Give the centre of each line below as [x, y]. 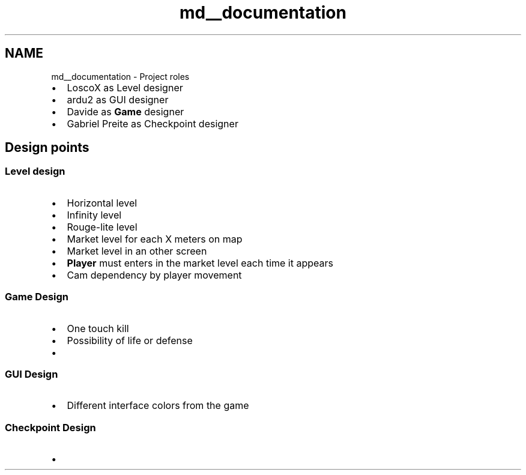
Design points [47, 148]
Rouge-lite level [102, 227]
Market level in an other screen [137, 251]
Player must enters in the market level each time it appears [200, 263]
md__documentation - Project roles [120, 76]
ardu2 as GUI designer [118, 99]
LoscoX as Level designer [125, 87]
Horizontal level [102, 203]
